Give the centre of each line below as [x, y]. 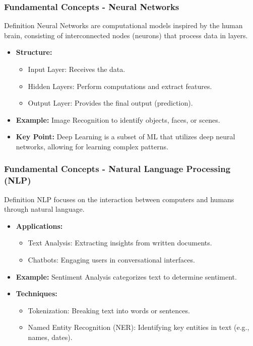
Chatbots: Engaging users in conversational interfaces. [111, 260]
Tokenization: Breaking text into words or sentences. [109, 310]
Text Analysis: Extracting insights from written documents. [120, 243]
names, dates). [50, 337]
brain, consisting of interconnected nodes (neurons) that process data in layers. [126, 35]
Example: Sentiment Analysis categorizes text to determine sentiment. [126, 276]
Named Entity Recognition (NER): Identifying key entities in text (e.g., [139, 327]
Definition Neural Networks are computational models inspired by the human [123, 25]
